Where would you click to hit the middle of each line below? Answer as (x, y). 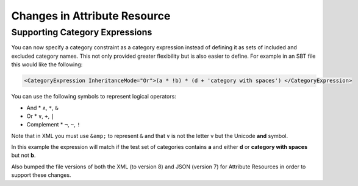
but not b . (23, 156)
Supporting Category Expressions (82, 32)
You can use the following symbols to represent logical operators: (94, 97)
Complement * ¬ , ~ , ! (53, 125)
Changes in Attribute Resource (91, 16)
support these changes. (41, 175)
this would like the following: (47, 64)
